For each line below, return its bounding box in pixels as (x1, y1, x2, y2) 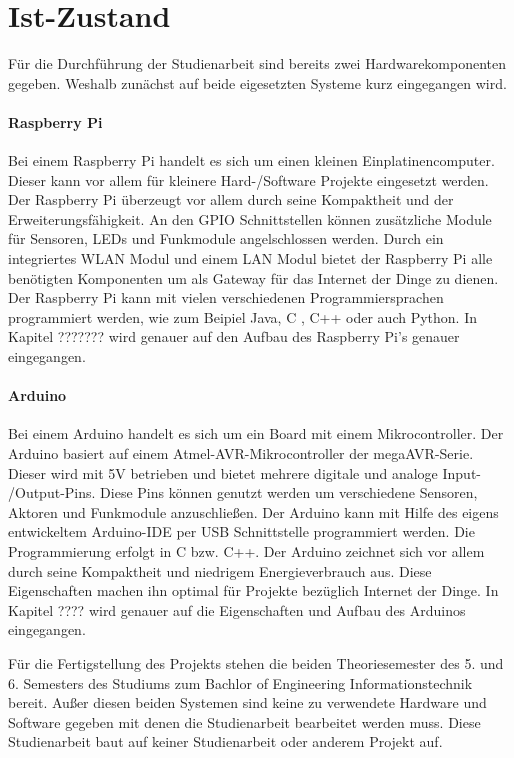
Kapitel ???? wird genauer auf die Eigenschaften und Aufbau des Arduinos (8, 599, 466, 620)
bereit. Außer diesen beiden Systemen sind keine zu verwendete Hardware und (8, 692, 487, 713)
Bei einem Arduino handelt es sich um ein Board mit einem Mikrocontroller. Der (8, 423, 504, 444)
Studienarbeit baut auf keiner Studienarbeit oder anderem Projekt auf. (8, 731, 443, 752)
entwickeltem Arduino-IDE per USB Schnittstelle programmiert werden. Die (8, 521, 475, 542)
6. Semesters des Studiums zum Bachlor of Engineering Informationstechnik (8, 672, 473, 693)
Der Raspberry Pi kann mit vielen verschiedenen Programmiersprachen (8, 287, 444, 308)
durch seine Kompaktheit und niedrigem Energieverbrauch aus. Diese (8, 560, 432, 581)
